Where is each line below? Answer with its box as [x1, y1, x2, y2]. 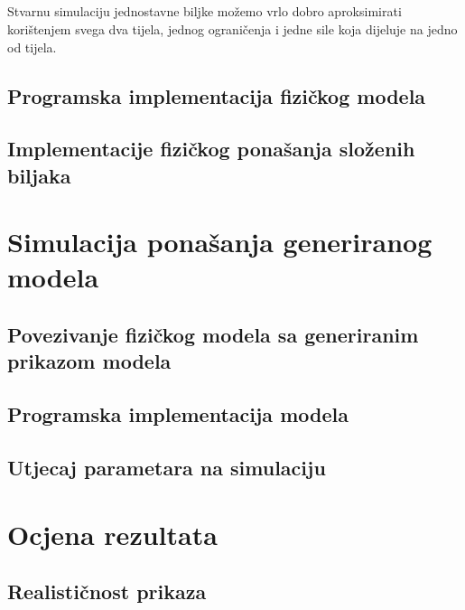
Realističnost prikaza [7, 577, 207, 605]
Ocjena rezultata [7, 515, 218, 552]
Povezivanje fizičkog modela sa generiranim [7, 321, 419, 349]
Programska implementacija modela [7, 400, 349, 428]
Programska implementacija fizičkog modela [7, 81, 426, 109]
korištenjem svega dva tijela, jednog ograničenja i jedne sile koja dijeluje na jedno [7, 19, 458, 38]
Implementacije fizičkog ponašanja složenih [7, 135, 415, 163]
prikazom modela [7, 347, 172, 375]
